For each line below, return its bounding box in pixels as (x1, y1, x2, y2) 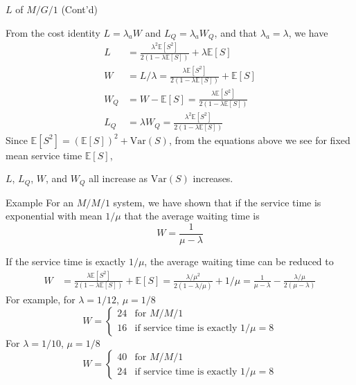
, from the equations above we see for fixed (168, 132, 350, 147)
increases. (193, 171, 233, 186)
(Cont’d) (61, 2, 98, 16)
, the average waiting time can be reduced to (144, 253, 334, 268)
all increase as (89, 171, 148, 186)
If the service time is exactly (6, 253, 126, 268)
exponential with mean (6, 208, 103, 223)
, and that (214, 25, 258, 39)
